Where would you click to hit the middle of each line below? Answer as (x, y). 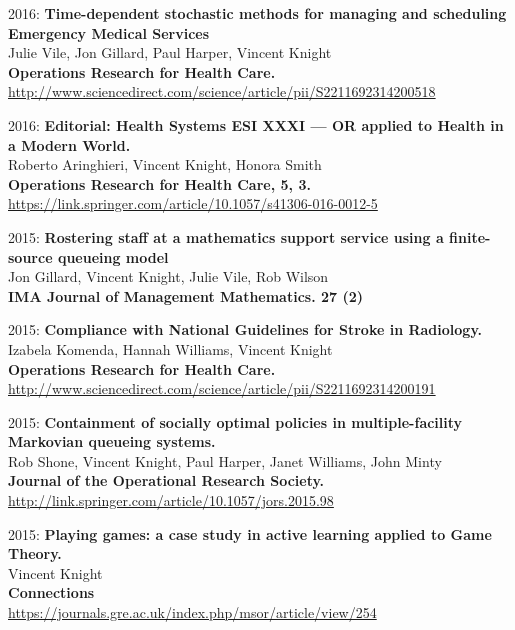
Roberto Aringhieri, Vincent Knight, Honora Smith (165, 164)
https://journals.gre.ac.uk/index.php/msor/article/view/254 (192, 612)
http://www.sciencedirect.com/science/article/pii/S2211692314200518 (222, 91)
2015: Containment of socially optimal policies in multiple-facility (235, 421)
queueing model (113, 256)
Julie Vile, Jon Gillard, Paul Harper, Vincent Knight (170, 52)
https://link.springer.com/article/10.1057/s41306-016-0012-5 (193, 203)
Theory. (35, 553)
